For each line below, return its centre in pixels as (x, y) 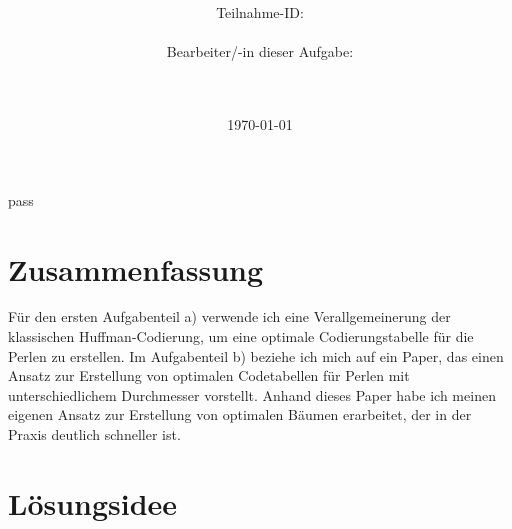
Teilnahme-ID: (260, 12)
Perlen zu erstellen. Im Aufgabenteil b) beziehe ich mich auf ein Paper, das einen (256, 355)
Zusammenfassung (136, 268)
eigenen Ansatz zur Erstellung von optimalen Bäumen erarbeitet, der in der (240, 414)
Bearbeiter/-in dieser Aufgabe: (260, 51)
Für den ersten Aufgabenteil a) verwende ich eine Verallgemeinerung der (229, 316)
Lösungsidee (93, 502)
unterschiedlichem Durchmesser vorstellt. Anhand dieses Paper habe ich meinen (252, 394)
